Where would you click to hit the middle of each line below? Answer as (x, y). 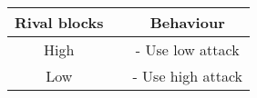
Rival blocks (59, 22)
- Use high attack (187, 76)
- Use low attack (187, 49)
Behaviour (187, 22)
